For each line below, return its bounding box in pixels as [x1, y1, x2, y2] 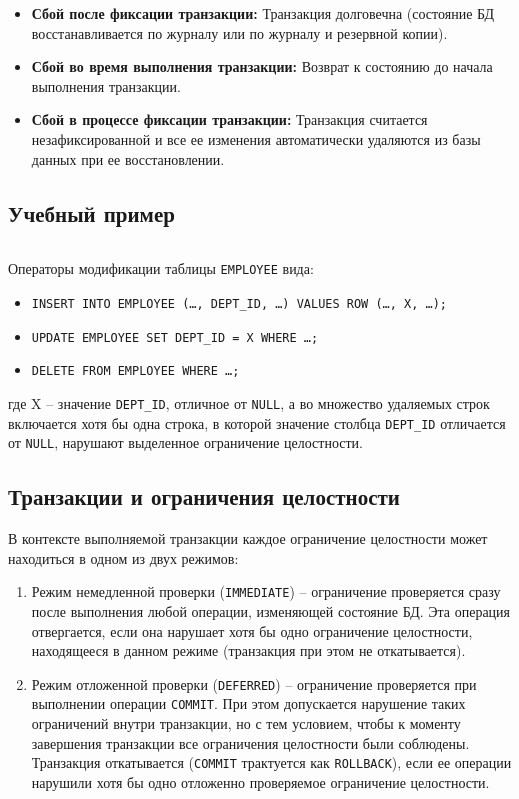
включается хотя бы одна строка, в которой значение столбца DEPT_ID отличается [8, 412, 506, 433]
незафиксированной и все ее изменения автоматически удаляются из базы [31, 128, 481, 149]
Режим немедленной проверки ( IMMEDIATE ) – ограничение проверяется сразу [31, 581, 501, 602]
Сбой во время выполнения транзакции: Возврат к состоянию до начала [31, 56, 493, 77]
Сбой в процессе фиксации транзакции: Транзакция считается [31, 109, 428, 130]
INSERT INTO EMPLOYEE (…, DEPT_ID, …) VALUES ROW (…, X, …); [31, 297, 448, 312]
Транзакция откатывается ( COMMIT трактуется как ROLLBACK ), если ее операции [31, 752, 512, 773]
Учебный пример [8, 197, 175, 228]
